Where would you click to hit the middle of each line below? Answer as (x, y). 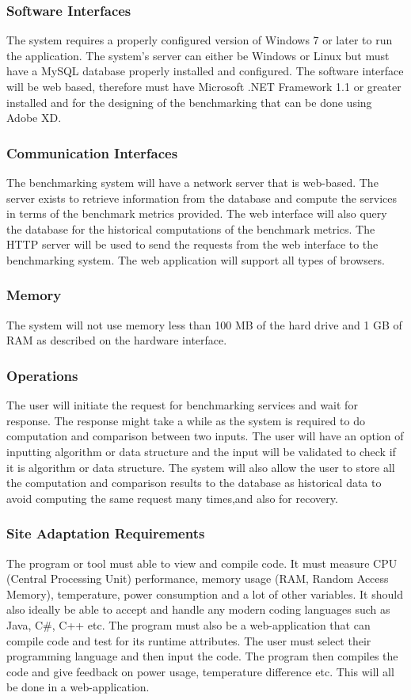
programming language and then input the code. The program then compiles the (202, 656)
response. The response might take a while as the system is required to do (186, 420)
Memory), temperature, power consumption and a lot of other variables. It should (205, 593)
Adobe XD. (34, 118)
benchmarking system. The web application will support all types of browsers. (196, 259)
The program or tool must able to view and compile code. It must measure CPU (202, 563)
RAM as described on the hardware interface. (117, 340)
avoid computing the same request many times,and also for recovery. (172, 498)
